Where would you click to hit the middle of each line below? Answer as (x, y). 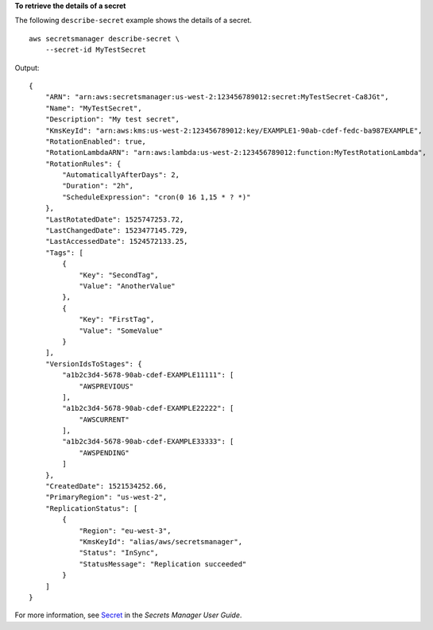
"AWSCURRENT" (104, 419)
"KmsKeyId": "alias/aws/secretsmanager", (160, 541)
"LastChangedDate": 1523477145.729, (116, 231)
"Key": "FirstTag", (117, 319)
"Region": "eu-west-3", (125, 531)
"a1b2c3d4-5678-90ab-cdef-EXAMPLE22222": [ (148, 408)
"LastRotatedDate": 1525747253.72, (114, 219)
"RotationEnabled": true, (96, 141)
